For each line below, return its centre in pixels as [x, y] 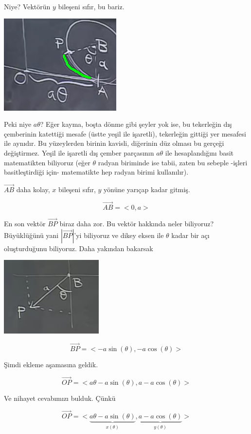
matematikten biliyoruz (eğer [47, 162]
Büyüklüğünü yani [31, 235]
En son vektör [25, 223]
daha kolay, [33, 189]
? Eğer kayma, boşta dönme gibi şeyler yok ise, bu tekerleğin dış [136, 124]
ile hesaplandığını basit [199, 152]
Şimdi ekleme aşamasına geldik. [51, 365]
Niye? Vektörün [27, 6]
